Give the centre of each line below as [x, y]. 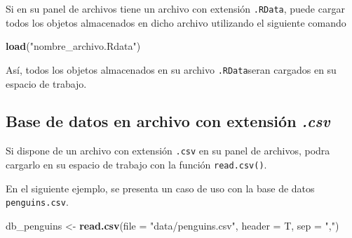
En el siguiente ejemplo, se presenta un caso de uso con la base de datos [160, 188]
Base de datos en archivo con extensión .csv [168, 121]
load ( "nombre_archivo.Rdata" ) [73, 46]
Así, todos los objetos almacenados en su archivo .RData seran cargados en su [171, 69]
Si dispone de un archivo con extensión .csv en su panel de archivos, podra [168, 151]
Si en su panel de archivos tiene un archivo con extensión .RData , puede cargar [175, 8]
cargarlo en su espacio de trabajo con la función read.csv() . [136, 164]
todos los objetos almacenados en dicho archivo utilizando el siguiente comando [176, 22]
